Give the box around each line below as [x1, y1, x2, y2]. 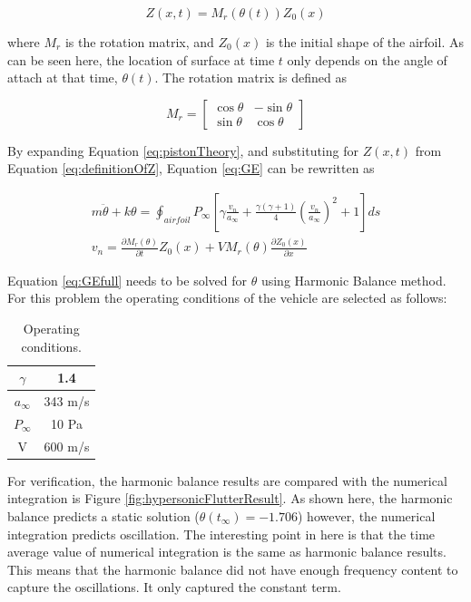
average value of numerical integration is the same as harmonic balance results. [7, 542, 446, 561]
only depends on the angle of [287, 50, 447, 69]
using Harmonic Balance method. [260, 270, 446, 289]
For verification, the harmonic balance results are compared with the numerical [7, 471, 447, 490]
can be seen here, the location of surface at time [7, 50, 275, 69]
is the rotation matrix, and [64, 33, 214, 51]
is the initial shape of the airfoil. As [265, 33, 464, 51]
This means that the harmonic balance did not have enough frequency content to [7, 559, 458, 578]
